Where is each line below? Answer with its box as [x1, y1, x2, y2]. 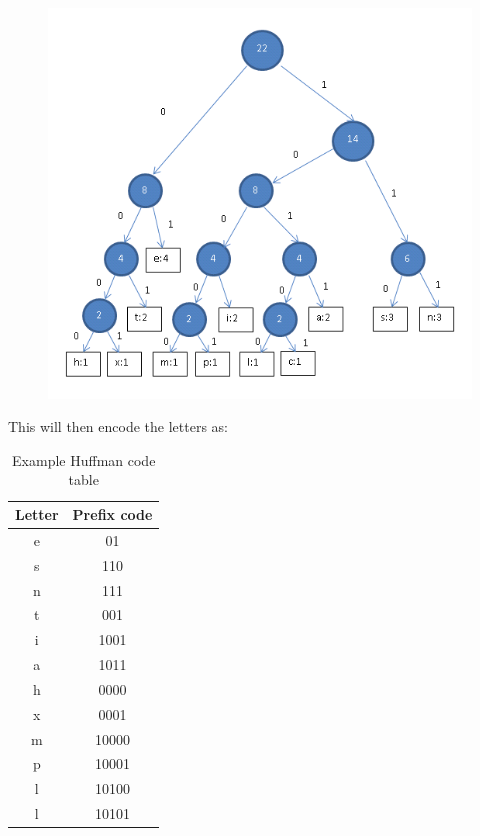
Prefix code [72, 504, 153, 525]
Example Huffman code [12, 449, 156, 470]
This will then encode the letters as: [8, 416, 228, 437]
